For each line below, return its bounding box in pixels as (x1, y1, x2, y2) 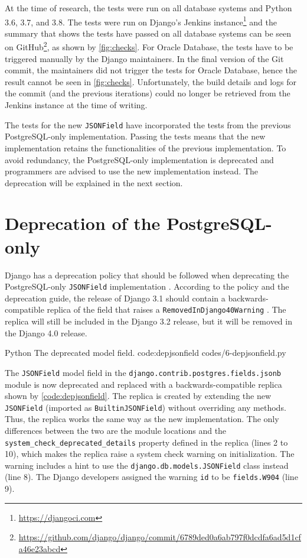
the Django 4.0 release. (5, 326, 87, 339)
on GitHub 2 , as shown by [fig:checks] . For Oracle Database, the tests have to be (5, 39, 293, 53)
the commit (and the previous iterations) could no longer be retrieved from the (5, 87, 290, 99)
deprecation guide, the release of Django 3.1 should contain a (5, 291, 226, 304)
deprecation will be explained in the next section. (5, 176, 183, 189)
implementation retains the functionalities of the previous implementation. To (5, 141, 286, 154)
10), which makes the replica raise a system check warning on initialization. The (5, 447, 295, 460)
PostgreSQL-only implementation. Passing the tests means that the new (5, 130, 266, 142)
